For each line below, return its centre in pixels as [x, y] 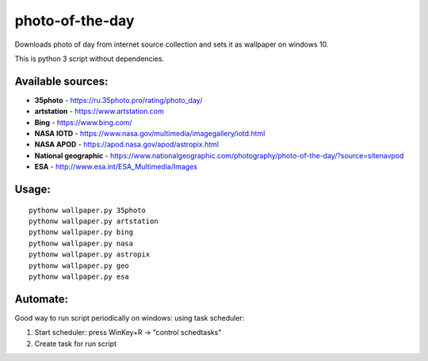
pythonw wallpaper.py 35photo [88, 210]
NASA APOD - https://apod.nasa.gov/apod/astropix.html [127, 144]
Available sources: [61, 81]
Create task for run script [75, 344]
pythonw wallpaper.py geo [79, 266]
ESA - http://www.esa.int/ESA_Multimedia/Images [116, 167]
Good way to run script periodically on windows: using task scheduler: [130, 317]
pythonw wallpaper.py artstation [94, 221]
